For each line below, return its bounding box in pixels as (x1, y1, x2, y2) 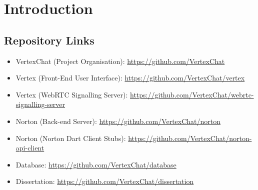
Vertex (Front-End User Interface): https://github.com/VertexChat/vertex (15, 72, 245, 83)
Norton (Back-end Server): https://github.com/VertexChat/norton (15, 115, 221, 126)
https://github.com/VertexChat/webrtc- (130, 89, 254, 99)
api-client (15, 142, 44, 153)
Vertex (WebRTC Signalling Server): (15, 89, 128, 99)
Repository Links (4, 32, 94, 47)
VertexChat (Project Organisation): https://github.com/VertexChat (15, 55, 225, 66)
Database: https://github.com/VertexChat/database (15, 159, 176, 169)
